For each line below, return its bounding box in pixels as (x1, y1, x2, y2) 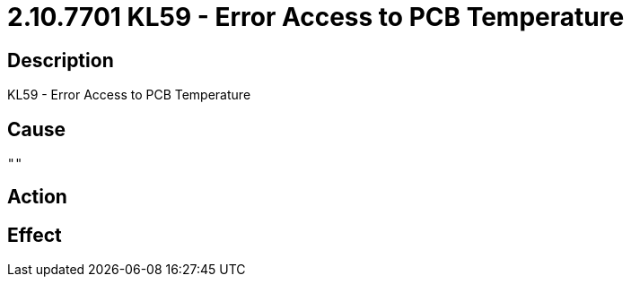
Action (7, 185, 67, 209)
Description (7, 48, 114, 72)
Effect (7, 223, 62, 246)
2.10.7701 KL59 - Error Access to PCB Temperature (7, 2, 625, 32)
